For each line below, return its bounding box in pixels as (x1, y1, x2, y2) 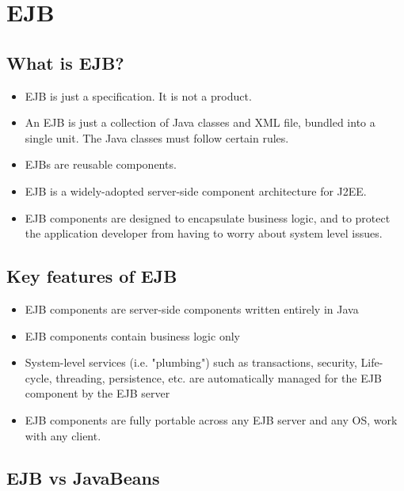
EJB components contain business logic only (25, 327, 240, 344)
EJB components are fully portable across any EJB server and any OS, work (25, 411, 398, 428)
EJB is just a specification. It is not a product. (25, 87, 252, 104)
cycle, (25, 369, 52, 386)
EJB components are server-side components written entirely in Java (25, 300, 359, 317)
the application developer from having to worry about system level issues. (25, 225, 383, 242)
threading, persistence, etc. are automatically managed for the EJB (55, 369, 382, 386)
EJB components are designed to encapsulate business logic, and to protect (25, 209, 391, 226)
